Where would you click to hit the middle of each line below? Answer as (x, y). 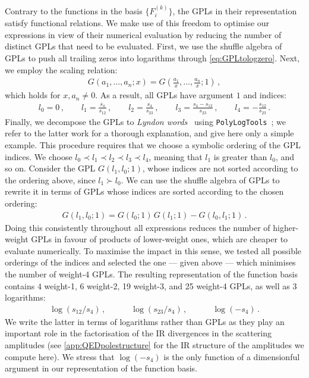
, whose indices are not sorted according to (220, 168)
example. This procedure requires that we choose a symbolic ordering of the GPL (153, 145)
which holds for (33, 95)
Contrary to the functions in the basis (74, 10)
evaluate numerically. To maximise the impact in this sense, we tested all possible (153, 250)
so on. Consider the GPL (50, 168)
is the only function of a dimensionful (232, 356)
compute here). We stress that (60, 356)
